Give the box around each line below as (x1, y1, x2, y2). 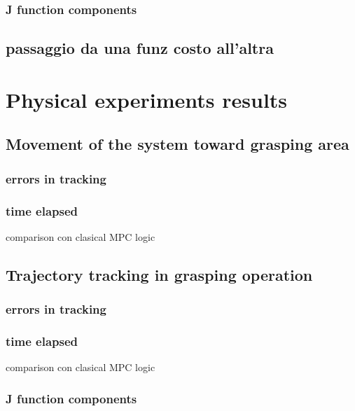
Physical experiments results (6, 85, 288, 113)
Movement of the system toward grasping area (6, 133, 349, 155)
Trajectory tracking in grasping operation (6, 263, 313, 285)
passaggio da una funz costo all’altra (6, 37, 274, 59)
